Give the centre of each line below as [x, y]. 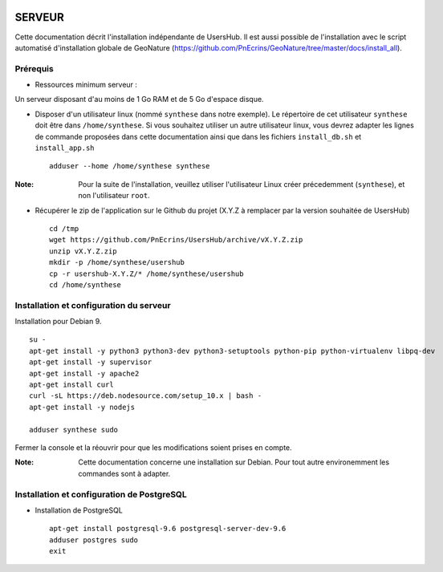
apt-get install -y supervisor [91, 362]
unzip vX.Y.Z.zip [83, 251]
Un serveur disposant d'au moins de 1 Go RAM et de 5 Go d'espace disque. [139, 99]
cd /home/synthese [85, 284]
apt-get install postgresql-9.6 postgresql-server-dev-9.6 [168, 529]
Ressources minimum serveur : [86, 85]
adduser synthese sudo [74, 430]
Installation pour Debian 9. [58, 322]
